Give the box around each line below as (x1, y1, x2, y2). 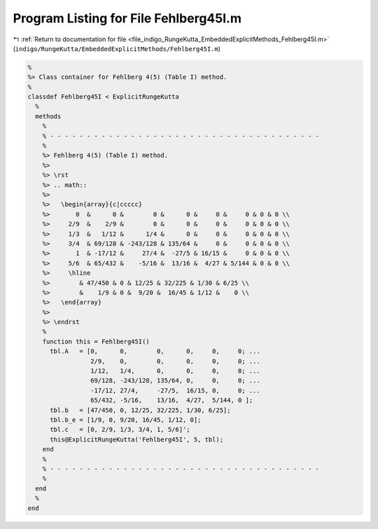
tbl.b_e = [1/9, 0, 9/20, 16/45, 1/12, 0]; (50, 416, 202, 423)
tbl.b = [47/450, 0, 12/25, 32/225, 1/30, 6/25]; (50, 406, 231, 414)
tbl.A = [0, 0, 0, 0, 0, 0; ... (50, 347, 260, 355)
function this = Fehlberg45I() (42, 337, 150, 346)
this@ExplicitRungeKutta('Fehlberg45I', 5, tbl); (50, 435, 224, 444)
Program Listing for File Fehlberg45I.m (13, 10, 241, 26)
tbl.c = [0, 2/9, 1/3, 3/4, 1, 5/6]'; (50, 425, 190, 434)
